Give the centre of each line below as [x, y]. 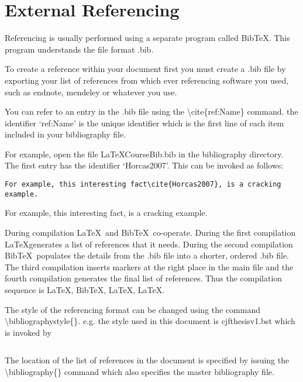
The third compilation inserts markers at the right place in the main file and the [149, 266]
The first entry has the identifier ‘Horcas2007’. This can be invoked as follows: [144, 165]
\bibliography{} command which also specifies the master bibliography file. [140, 371]
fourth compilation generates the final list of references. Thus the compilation [144, 278]
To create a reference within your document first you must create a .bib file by [145, 69]
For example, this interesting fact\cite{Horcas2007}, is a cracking [143, 185]
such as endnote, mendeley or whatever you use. [91, 92]
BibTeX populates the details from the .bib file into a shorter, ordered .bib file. [147, 255]
